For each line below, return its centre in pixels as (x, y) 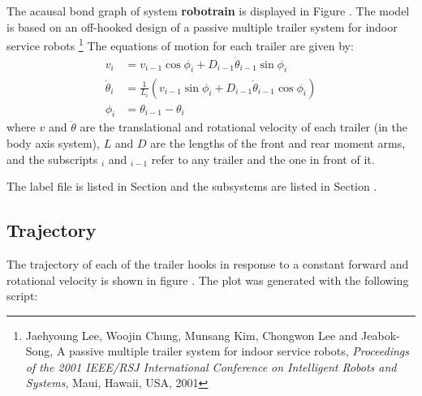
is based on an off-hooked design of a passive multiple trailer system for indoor (202, 26)
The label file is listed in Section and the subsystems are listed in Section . (192, 186)
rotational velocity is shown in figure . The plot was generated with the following (208, 280)
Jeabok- (381, 335)
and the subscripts (52, 159)
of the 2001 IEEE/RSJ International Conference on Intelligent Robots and (211, 366)
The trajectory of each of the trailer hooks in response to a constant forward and (208, 263)
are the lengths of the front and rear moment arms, (278, 142)
